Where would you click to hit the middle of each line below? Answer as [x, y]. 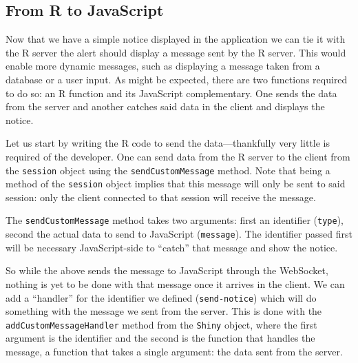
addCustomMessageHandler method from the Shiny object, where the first [161, 324]
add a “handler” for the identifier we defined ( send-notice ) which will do [161, 297]
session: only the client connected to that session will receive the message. [161, 197]
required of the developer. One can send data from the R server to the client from [178, 156]
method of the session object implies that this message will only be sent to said [176, 184]
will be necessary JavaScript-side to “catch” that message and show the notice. [172, 247]
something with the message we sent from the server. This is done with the [164, 311]
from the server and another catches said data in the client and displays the [165, 106]
